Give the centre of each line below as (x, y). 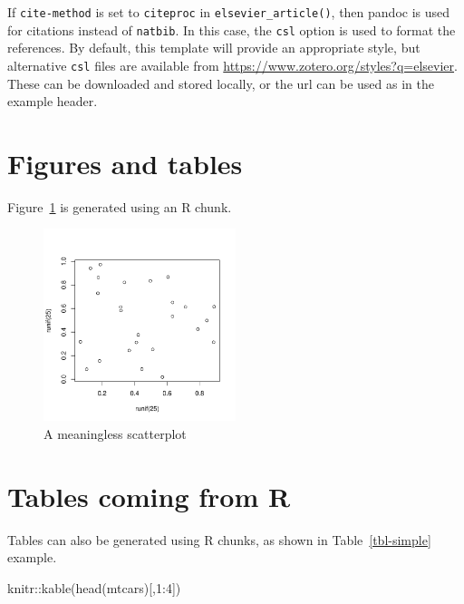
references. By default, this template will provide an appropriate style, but (214, 48)
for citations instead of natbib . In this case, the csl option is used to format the (232, 29)
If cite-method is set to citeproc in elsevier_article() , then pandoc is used (229, 12)
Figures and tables (125, 163)
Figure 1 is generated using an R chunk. (120, 206)
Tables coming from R (149, 496)
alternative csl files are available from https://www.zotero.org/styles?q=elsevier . (232, 65)
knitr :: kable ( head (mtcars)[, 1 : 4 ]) (94, 587)
